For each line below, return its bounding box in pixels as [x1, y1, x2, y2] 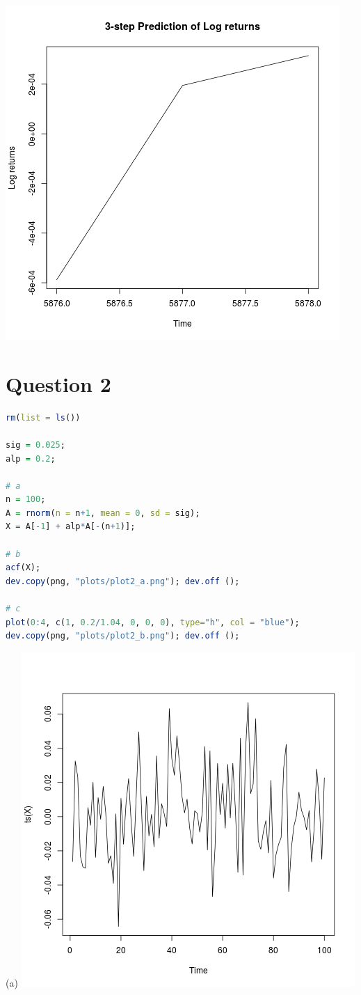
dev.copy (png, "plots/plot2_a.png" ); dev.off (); [6, 576, 240, 586]
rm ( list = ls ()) [6, 412, 81, 423]
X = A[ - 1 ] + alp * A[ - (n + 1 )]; [6, 522, 136, 532]
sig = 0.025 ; [6, 439, 65, 450]
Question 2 [6, 369, 111, 398]
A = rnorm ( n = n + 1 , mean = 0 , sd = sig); [6, 508, 200, 518]
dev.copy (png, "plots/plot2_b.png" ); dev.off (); [6, 631, 240, 641]
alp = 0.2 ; [6, 453, 56, 464]
